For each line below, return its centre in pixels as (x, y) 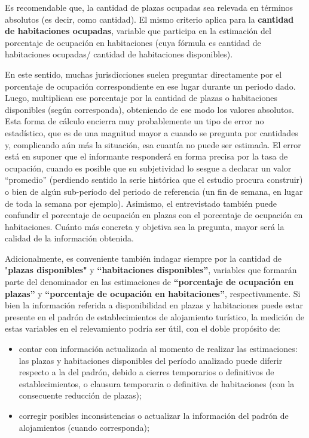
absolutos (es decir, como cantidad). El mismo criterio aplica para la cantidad (149, 19)
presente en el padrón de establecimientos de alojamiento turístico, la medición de (154, 316)
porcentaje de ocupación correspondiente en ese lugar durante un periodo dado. (150, 86)
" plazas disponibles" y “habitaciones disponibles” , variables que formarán (151, 270)
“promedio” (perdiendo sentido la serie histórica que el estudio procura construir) (154, 180)
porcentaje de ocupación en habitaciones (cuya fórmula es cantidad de (133, 42)
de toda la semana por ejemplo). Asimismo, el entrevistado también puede (141, 203)
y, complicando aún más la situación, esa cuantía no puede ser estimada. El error (153, 144)
